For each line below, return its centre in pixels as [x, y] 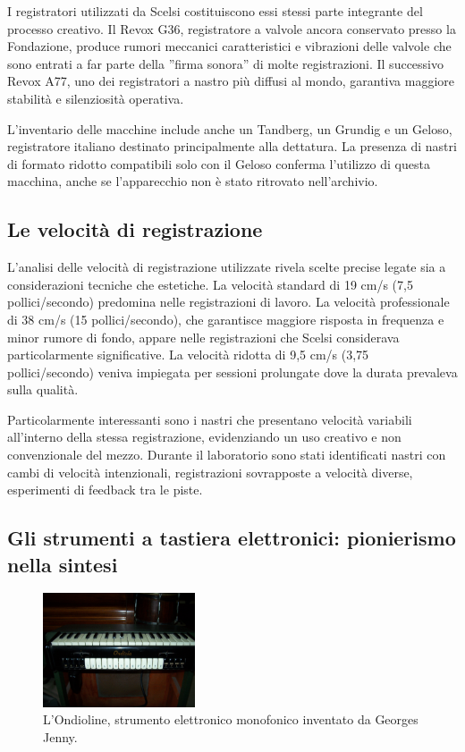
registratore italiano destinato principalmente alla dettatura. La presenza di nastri [232, 146]
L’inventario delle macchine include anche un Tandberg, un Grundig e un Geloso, [230, 128]
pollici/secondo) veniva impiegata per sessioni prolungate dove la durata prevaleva [232, 372]
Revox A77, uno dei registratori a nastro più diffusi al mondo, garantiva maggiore [231, 81]
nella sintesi [63, 564]
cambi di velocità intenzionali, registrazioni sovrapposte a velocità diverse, [210, 472]
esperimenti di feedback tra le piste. [105, 490]
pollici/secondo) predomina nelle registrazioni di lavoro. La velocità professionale [228, 302]
